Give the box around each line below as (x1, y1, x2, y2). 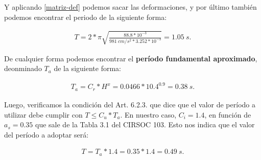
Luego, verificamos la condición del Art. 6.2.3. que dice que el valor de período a (4, 99, 255, 109)
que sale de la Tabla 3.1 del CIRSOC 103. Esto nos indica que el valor (35, 119, 255, 130)
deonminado (4, 63, 42, 74)
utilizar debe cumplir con (4, 109, 83, 120)
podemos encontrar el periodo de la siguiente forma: (4, 11, 167, 22)
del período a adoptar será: (4, 129, 89, 140)
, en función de (204, 109, 251, 120)
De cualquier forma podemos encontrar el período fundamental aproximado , (4, 53, 257, 63)
